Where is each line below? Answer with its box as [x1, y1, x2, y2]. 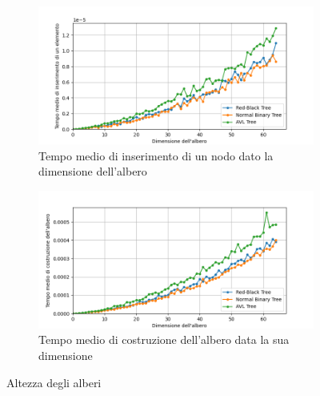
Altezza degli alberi [6, 374, 102, 390]
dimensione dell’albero [38, 163, 147, 180]
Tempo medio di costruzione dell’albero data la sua [38, 331, 290, 348]
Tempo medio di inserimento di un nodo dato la [38, 147, 274, 164]
